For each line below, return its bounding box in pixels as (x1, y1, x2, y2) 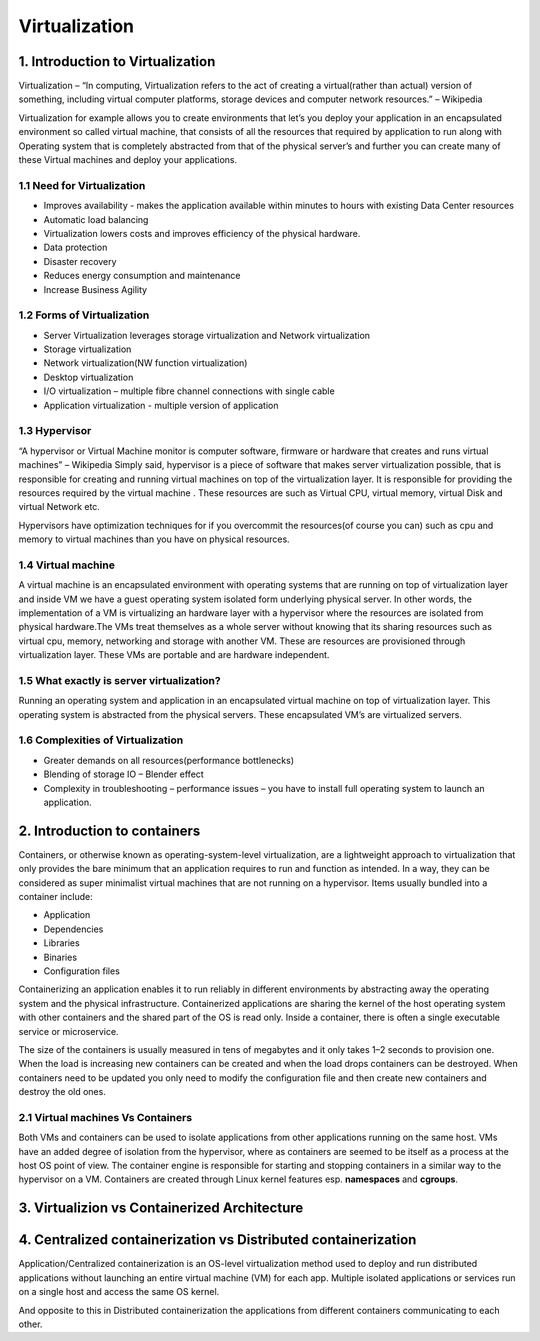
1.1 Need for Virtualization (18, 178, 146, 192)
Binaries (43, 951, 78, 963)
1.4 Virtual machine (18, 558, 115, 572)
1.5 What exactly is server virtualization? (18, 673, 221, 687)
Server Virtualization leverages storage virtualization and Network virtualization (43, 329, 370, 341)
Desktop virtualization (43, 371, 134, 383)
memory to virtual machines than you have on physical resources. (18, 533, 290, 545)
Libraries (43, 937, 80, 949)
